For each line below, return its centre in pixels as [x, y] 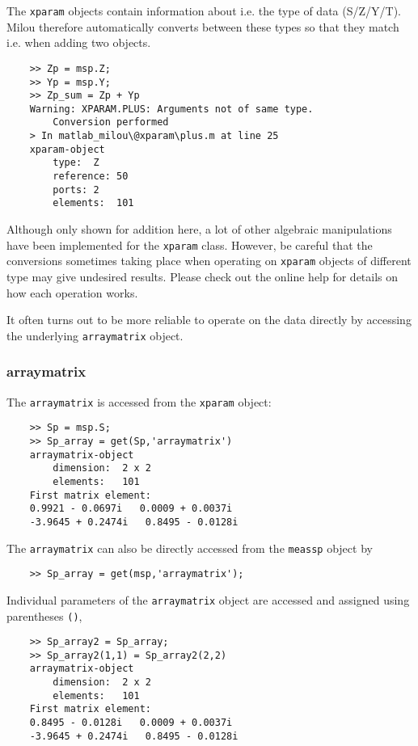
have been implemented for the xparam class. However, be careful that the [190, 244]
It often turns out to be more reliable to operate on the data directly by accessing [209, 320]
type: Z [76, 163]
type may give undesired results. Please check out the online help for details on [203, 276]
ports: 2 [76, 190]
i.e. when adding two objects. [79, 42]
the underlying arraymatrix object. [95, 335]
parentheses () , [44, 615]
